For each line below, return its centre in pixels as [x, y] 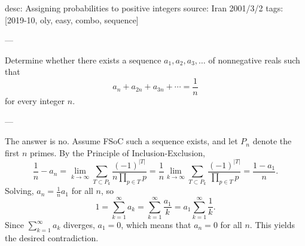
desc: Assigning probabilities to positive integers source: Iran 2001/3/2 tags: [144, 8]
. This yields [272, 224]
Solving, [19, 191]
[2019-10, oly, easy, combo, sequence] [72, 19]
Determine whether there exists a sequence [83, 60]
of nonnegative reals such [254, 60]
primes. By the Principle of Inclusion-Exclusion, [117, 152]
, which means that [156, 224]
